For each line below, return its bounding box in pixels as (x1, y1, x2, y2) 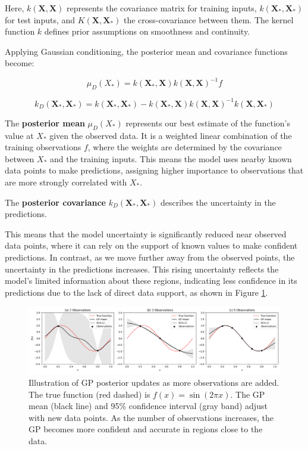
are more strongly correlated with (5, 175, 127, 188)
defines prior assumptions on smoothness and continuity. (44, 25, 250, 38)
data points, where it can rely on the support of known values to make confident (5, 239, 298, 252)
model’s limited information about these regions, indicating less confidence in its (5, 274, 297, 287)
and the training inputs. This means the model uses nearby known (49, 152, 292, 165)
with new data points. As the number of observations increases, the (29, 411, 274, 423)
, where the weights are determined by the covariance (87, 141, 282, 153)
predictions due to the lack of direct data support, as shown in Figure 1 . (5, 286, 268, 298)
